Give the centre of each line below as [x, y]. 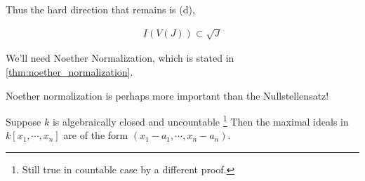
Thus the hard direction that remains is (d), [100, 9]
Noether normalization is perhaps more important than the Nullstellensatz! [167, 95]
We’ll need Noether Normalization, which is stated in [120, 58]
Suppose [24, 121]
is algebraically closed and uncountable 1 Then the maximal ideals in [200, 120]
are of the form [96, 135]
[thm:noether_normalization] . [69, 72]
